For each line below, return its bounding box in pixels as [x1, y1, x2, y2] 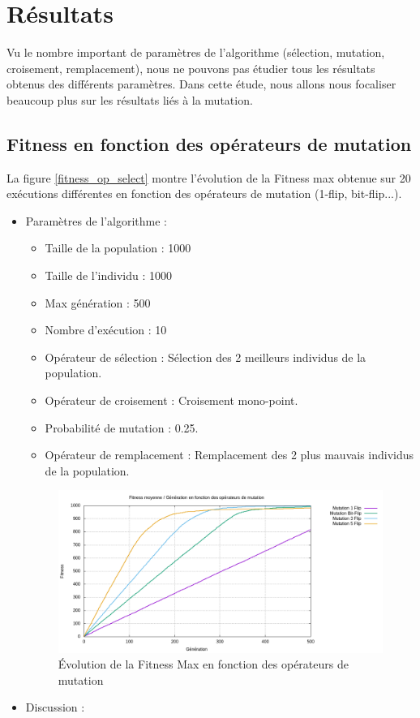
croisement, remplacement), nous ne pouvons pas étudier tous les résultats [6, 59, 375, 76]
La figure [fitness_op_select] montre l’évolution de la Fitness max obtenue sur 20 [6, 169, 411, 186]
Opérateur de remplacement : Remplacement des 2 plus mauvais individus [45, 446, 414, 463]
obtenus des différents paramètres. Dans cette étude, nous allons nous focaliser [6, 75, 396, 92]
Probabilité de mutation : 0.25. [45, 419, 199, 436]
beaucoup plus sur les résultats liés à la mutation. [6, 91, 253, 108]
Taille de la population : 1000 [45, 239, 191, 256]
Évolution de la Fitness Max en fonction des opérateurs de [58, 656, 349, 673]
